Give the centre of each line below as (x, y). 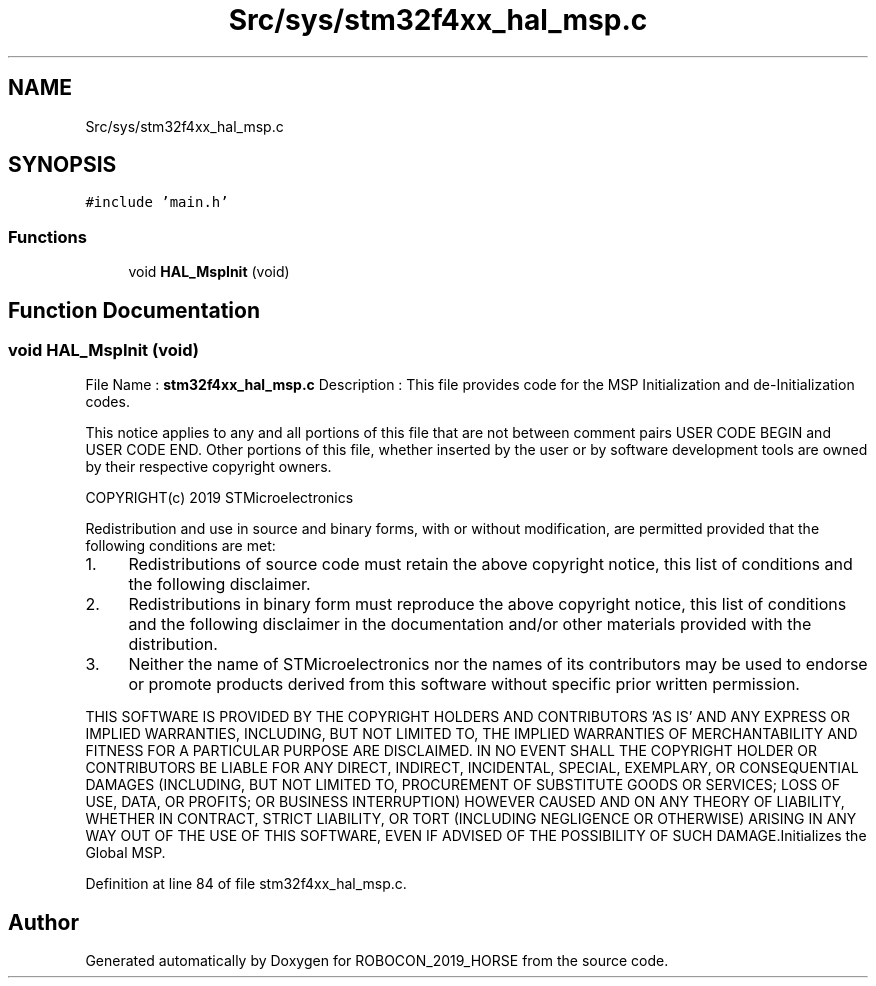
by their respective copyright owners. (208, 467)
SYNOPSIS (62, 165)
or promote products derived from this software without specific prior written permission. (464, 684)
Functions (47, 236)
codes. (107, 402)
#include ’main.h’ (157, 202)
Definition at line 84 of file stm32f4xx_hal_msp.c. (246, 884)
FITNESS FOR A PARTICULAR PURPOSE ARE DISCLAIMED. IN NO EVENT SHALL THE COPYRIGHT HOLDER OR (451, 751)
